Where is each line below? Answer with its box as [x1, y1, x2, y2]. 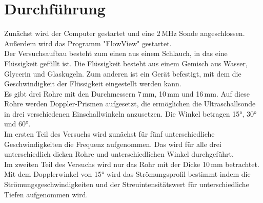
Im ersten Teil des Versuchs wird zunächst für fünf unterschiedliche [4, 128, 215, 139]
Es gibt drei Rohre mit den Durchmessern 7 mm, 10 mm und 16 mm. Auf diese [4, 88, 250, 99]
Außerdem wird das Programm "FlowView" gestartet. [4, 38, 172, 48]
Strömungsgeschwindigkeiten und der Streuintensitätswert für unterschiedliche [4, 179, 249, 190]
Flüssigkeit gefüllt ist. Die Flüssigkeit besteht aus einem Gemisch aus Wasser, [4, 58, 248, 68]
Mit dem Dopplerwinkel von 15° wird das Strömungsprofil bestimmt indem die [4, 169, 251, 179]
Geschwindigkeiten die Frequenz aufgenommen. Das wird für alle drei [4, 138, 221, 149]
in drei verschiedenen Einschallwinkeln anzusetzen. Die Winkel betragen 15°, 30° [4, 108, 257, 119]
